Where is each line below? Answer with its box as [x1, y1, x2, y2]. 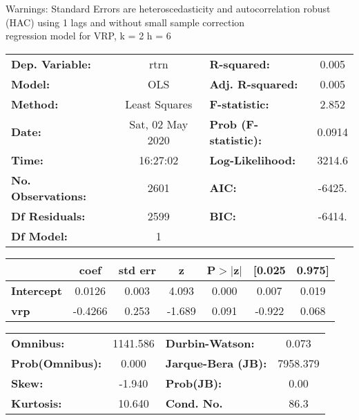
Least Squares [125, 95, 193, 112]
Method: [11, 95, 59, 112]
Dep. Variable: [11, 55, 91, 72]
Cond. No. [165, 394, 223, 411]
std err [118, 261, 156, 278]
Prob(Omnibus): [11, 354, 102, 371]
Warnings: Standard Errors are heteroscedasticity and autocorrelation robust [6, 1, 331, 15]
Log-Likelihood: [209, 151, 296, 168]
